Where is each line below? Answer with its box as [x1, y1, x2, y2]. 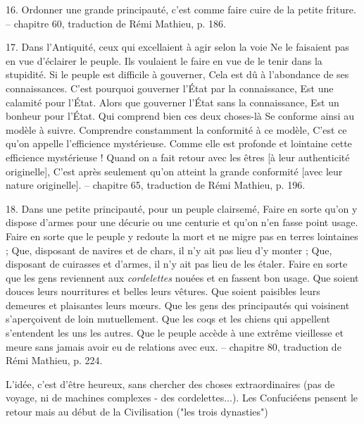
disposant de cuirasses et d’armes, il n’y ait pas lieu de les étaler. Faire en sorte [6, 256, 348, 271]
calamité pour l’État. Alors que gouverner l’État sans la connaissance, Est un [6, 94, 339, 109]
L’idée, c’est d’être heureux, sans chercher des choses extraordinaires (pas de [6, 376, 335, 391]
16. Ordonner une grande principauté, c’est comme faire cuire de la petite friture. [6, 2, 356, 16]
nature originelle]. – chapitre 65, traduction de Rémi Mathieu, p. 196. [6, 177, 306, 192]
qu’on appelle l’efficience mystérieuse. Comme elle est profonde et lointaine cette [6, 136, 352, 151]
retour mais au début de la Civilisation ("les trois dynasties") [6, 404, 268, 419]
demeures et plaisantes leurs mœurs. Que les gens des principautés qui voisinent [6, 297, 350, 312]
